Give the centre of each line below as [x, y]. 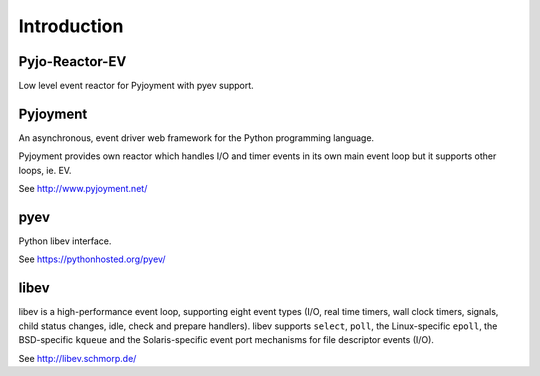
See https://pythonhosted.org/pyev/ [92, 259]
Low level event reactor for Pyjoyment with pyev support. [136, 86]
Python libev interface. [65, 241]
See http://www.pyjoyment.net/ [83, 189]
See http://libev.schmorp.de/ [77, 358]
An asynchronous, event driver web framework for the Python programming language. [196, 137]
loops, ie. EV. [45, 170]
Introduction [71, 26]
